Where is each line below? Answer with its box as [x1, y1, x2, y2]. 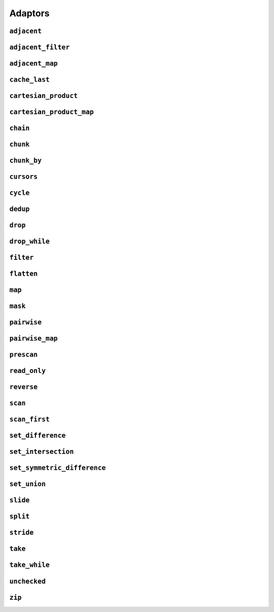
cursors [9, 173, 38, 181]
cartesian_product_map [9, 108, 94, 116]
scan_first [9, 415, 50, 424]
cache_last [9, 76, 50, 84]
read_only [9, 367, 46, 375]
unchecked [9, 577, 46, 586]
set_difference [9, 431, 66, 440]
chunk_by [9, 156, 42, 165]
